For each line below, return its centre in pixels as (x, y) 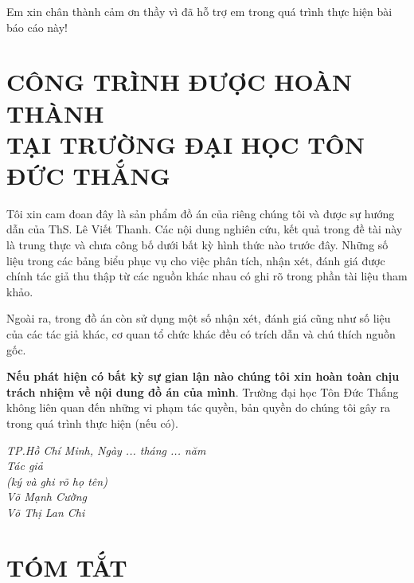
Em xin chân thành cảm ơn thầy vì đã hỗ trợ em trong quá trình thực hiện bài (199, 11)
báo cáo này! (37, 27)
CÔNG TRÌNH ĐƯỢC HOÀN (180, 82)
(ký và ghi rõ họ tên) (57, 481)
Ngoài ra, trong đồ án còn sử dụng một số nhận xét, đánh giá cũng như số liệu (199, 318)
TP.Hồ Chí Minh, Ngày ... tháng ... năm (106, 450)
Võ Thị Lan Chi (46, 512)
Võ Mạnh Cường (47, 497)
